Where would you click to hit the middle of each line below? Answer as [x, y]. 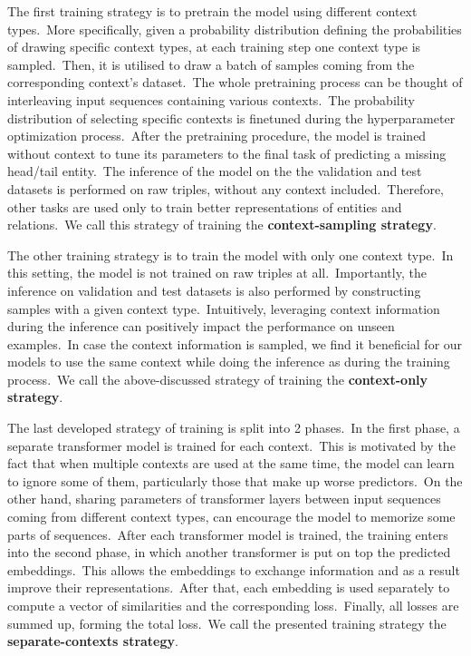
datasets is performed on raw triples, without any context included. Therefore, [226, 188]
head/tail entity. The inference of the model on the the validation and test [215, 171]
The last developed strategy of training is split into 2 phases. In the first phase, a [234, 428]
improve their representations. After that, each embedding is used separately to [229, 587]
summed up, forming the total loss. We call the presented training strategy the [227, 623]
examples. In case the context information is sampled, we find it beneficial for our [235, 343]
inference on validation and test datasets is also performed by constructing [214, 290]
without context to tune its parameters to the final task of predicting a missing [227, 153]
